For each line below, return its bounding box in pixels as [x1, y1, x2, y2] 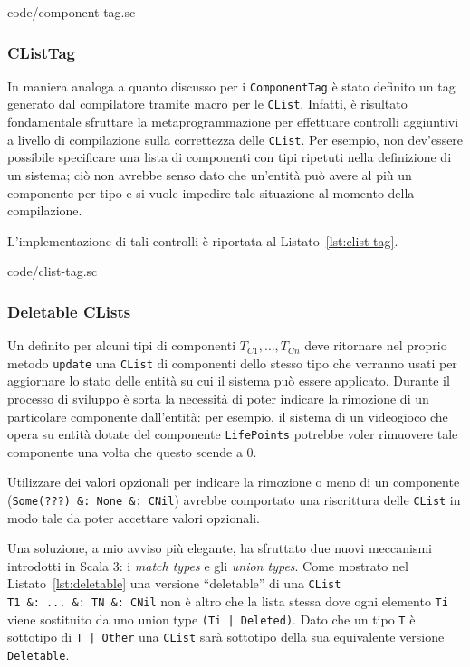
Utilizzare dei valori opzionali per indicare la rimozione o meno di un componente [7, 472, 460, 491]
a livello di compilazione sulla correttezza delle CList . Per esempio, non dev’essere [7, 129, 464, 148]
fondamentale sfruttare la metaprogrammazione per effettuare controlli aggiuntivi [7, 112, 459, 131]
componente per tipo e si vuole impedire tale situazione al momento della [7, 183, 415, 202]
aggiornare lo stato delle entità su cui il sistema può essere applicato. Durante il [7, 371, 450, 390]
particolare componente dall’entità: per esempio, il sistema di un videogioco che [7, 406, 448, 425]
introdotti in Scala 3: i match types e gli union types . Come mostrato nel [7, 556, 408, 575]
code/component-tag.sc [7, 3, 136, 21]
